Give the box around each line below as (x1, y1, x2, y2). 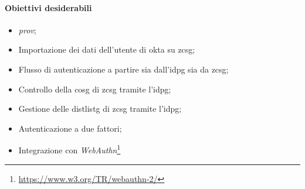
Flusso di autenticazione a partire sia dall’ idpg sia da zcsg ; (18, 63, 229, 75)
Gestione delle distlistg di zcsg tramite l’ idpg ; (18, 102, 182, 115)
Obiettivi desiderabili (5, 1, 92, 13)
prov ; (18, 23, 36, 36)
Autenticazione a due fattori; (18, 122, 122, 134)
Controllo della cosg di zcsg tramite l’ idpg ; (18, 83, 171, 95)
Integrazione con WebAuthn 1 (18, 142, 121, 156)
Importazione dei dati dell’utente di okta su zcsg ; (18, 43, 195, 56)
